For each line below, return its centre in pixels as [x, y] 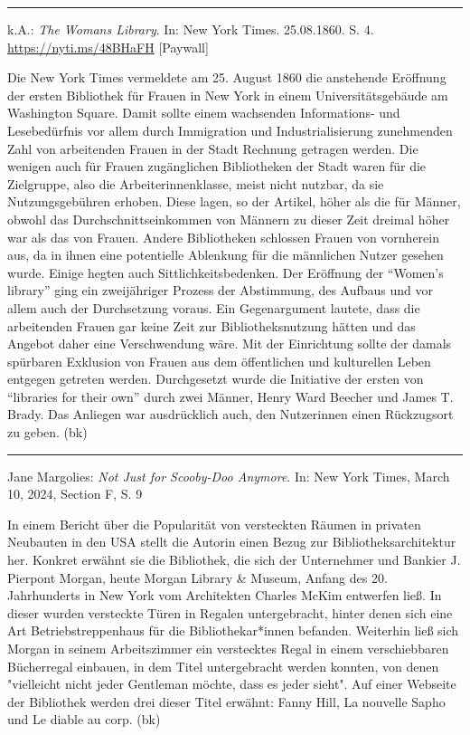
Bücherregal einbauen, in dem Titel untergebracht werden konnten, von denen [223, 666]
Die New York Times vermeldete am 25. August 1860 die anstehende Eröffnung [227, 77]
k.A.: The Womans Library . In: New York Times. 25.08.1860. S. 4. [191, 29]
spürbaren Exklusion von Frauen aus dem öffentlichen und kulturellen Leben [219, 361]
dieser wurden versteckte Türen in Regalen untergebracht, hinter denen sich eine [230, 612]
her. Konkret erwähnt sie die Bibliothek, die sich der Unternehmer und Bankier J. [234, 560]
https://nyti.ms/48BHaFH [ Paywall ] [108, 47]
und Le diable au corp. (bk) [84, 719]
